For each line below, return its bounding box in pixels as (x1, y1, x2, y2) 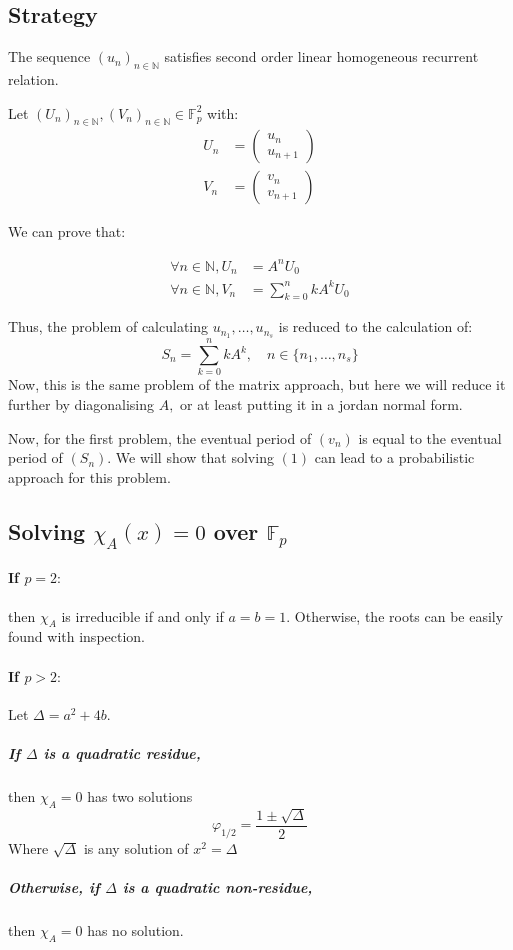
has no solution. (87, 920, 184, 941)
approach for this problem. (8, 466, 171, 487)
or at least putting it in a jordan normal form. (180, 393, 463, 414)
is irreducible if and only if (61, 605, 224, 626)
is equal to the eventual (358, 427, 502, 448)
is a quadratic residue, (43, 743, 201, 764)
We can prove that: (8, 221, 126, 242)
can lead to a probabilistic (314, 447, 475, 468)
